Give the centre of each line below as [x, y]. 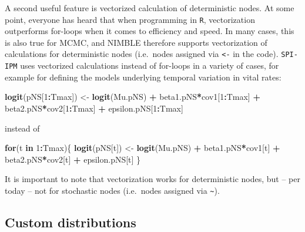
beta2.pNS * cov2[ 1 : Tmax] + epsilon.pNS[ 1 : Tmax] [94, 108]
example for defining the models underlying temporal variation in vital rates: [143, 77]
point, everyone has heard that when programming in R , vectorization [130, 19]
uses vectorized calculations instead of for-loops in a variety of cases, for [150, 65]
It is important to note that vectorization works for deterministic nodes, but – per [152, 179]
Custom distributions [71, 222]
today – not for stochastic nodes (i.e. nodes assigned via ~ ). [112, 190]
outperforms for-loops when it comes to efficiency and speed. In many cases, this [150, 31]
